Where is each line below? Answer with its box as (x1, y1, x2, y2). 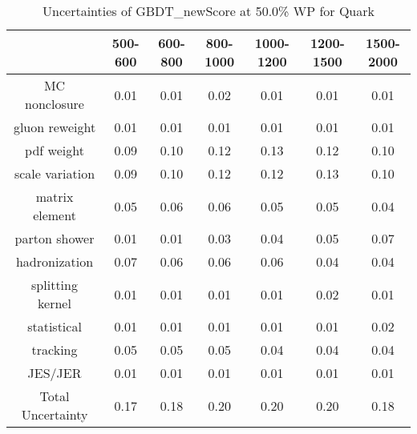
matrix (35, 187, 74, 206)
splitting (31, 275, 78, 294)
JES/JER (27, 364, 82, 382)
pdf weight (25, 141, 84, 159)
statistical (27, 317, 82, 336)
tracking (31, 340, 78, 359)
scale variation (14, 164, 95, 183)
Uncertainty (21, 405, 88, 424)
